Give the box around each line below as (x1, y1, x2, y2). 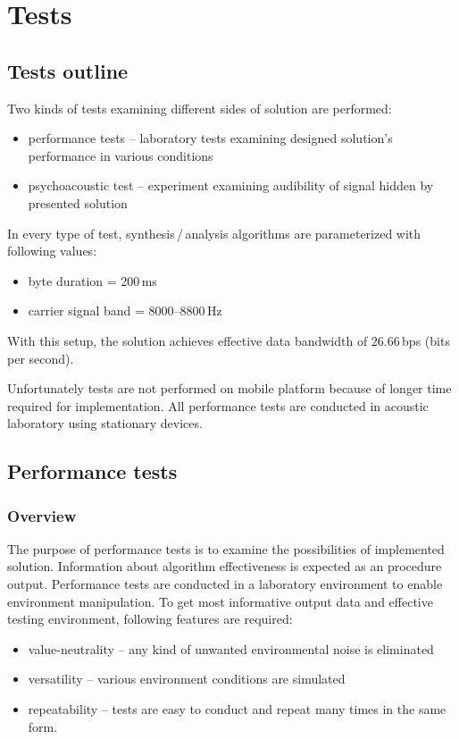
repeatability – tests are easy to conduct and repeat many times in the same (28, 700, 446, 718)
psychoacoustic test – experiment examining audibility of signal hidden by (28, 176, 434, 195)
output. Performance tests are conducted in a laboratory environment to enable (7, 575, 443, 593)
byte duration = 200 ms (28, 271, 157, 290)
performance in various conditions (28, 146, 213, 164)
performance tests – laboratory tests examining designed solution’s (28, 129, 393, 147)
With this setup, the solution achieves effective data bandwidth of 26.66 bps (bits (7, 331, 450, 349)
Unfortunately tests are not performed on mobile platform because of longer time (7, 379, 452, 398)
